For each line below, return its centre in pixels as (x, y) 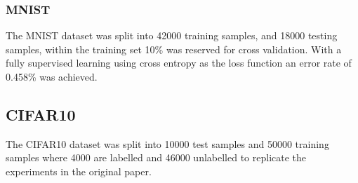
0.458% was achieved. (52, 76)
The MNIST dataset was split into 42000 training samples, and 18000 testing (172, 35)
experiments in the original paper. (79, 171)
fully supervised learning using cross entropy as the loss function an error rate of (179, 63)
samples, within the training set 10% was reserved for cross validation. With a (174, 49)
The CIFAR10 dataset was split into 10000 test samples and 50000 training (167, 143)
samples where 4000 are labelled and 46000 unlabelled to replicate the (156, 157)
